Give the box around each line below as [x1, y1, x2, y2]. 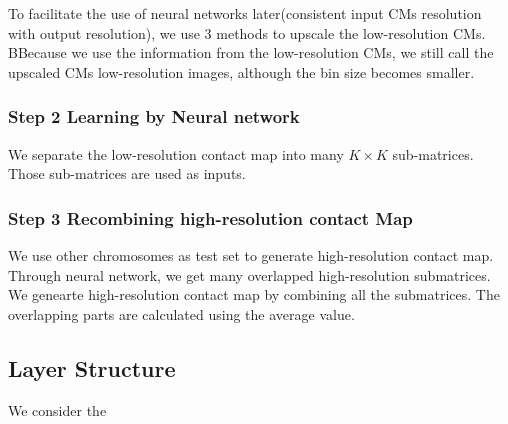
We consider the [8, 399, 107, 420]
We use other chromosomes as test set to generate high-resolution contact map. [8, 245, 494, 265]
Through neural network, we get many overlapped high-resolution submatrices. [8, 264, 491, 285]
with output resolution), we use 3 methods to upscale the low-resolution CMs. [8, 22, 486, 43]
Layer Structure [8, 352, 176, 383]
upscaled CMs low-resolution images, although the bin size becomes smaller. [8, 61, 475, 82]
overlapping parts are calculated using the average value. [8, 303, 355, 324]
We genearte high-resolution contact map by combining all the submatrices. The [8, 284, 500, 305]
